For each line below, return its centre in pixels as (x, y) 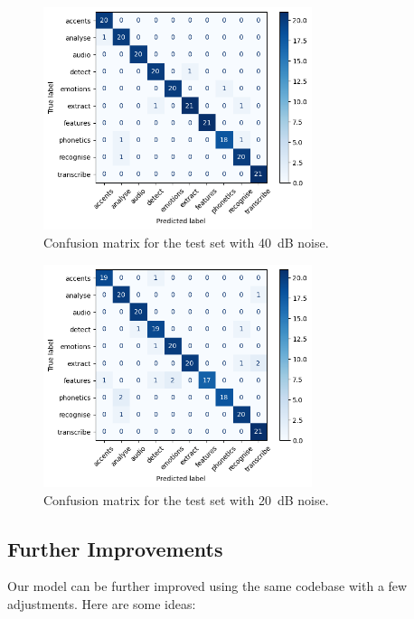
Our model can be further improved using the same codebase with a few (207, 586)
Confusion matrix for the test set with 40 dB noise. (186, 243)
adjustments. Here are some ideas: (102, 604)
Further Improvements (115, 548)
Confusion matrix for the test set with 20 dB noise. (186, 499)
